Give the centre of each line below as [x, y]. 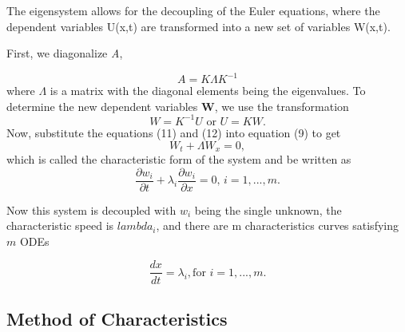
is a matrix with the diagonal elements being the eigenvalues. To [208, 91]
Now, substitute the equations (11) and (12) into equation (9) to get [174, 132]
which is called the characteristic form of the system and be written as [179, 159]
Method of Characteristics [117, 318]
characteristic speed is [60, 225]
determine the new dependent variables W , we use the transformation [178, 106]
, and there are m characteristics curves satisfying [277, 225]
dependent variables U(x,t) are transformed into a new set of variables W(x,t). [199, 26]
